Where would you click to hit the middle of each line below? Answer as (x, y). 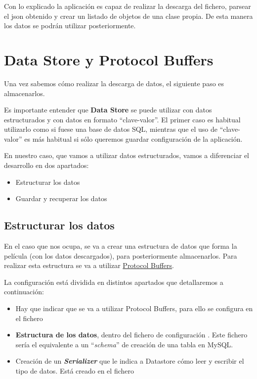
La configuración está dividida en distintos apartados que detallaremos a (114, 282)
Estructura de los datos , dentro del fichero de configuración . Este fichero (131, 335)
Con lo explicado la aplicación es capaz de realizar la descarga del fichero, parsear (128, 6)
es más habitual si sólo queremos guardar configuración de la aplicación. (133, 138)
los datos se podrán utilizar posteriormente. (70, 26)
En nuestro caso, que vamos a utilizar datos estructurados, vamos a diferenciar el (127, 155)
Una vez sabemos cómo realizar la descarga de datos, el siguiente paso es (114, 83)
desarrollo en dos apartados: (46, 165)
